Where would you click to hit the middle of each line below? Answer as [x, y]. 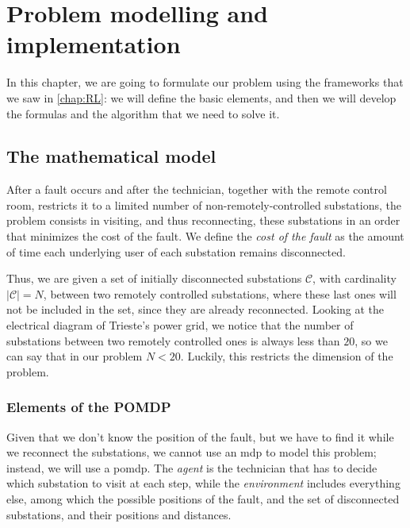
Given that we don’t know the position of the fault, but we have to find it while [200, 436]
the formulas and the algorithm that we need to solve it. [143, 113]
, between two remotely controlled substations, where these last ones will [220, 293]
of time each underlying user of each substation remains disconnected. [176, 251]
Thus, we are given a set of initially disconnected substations [154, 278]
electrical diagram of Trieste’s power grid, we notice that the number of [180, 325]
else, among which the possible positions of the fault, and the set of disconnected [203, 499]
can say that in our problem [75, 356]
